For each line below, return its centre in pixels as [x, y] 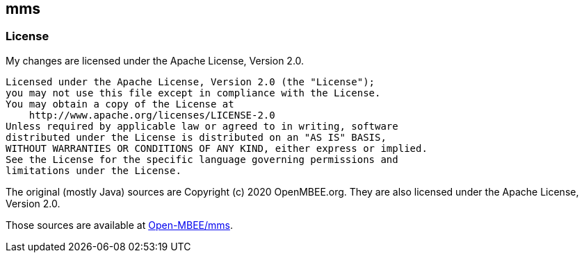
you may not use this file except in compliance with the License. [193, 93]
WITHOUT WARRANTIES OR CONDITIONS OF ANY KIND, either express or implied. [217, 148]
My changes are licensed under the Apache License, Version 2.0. [155, 60]
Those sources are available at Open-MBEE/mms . [119, 225]
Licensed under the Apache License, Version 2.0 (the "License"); [190, 81]
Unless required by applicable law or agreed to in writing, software [202, 126]
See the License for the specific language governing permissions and [202, 159]
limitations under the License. [94, 170]
